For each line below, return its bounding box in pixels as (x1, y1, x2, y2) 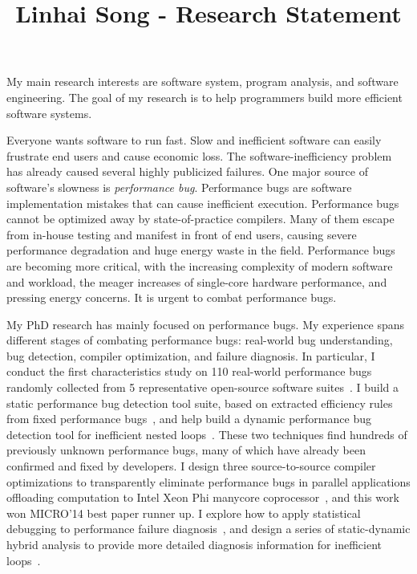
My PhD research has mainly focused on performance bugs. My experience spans (6, 315, 405, 332)
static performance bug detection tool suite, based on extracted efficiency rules (6, 394, 393, 411)
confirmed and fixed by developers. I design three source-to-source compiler (6, 458, 376, 474)
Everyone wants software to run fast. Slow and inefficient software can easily (6, 132, 382, 149)
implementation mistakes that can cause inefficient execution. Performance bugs (6, 194, 399, 211)
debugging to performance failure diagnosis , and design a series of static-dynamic (6, 520, 411, 537)
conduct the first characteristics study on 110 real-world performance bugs (6, 363, 372, 380)
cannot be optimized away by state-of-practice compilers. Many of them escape (6, 210, 395, 227)
